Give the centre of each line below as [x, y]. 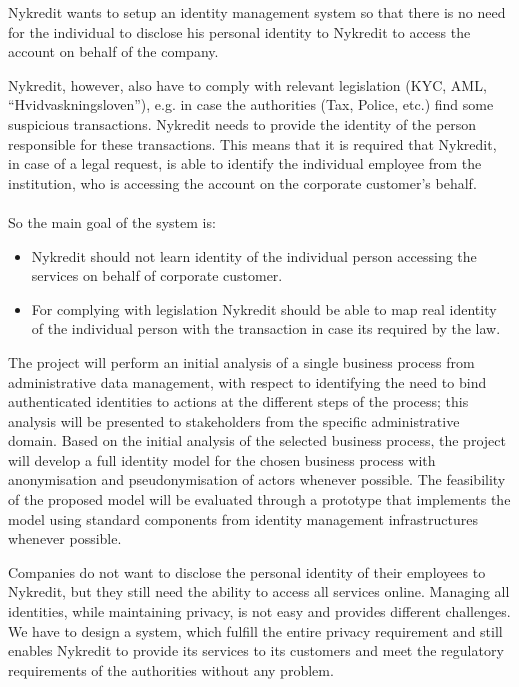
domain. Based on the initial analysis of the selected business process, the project [257, 440]
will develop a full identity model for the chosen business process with [222, 459]
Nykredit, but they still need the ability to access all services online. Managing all [259, 591]
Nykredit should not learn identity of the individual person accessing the [254, 255]
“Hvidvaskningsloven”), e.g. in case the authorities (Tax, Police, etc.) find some [251, 104]
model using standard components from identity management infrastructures [243, 518]
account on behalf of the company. [113, 51]
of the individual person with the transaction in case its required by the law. [266, 328]
